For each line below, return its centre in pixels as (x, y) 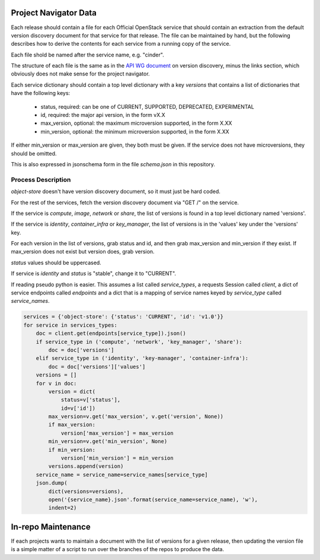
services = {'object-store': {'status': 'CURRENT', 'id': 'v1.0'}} (124, 317)
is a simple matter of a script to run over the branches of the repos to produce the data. (118, 549)
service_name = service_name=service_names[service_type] (122, 474)
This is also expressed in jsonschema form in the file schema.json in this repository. (113, 164)
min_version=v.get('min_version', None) (108, 442)
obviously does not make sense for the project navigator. (81, 74)
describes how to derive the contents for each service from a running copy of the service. (121, 44)
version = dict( (72, 391)
